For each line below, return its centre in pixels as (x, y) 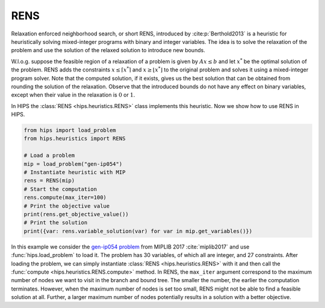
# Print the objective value (67, 206)
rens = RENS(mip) (49, 181)
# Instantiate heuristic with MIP (75, 172)
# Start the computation (60, 189)
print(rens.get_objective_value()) (76, 214)
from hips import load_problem (70, 130)
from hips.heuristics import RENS (75, 139)
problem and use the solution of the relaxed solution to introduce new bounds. (108, 50)
